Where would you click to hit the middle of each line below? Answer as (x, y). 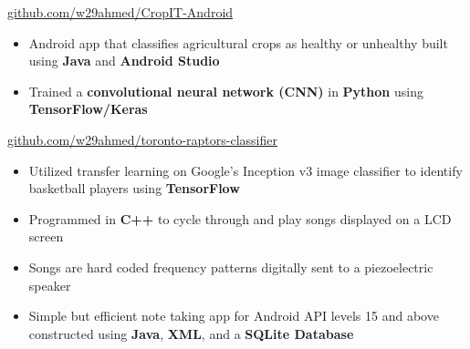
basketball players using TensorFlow (134, 188)
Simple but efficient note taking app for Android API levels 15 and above (234, 316)
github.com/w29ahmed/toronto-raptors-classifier (142, 139)
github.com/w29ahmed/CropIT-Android (120, 12)
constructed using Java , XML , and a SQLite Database (191, 333)
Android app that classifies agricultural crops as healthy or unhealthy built (238, 42)
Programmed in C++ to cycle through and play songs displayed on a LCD (240, 218)
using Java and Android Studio (124, 61)
